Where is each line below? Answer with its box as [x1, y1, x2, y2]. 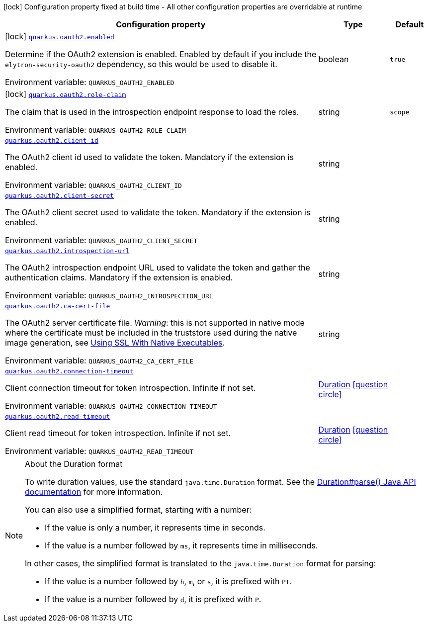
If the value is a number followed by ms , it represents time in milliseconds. [45, 540, 318, 550]
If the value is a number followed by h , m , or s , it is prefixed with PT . [45, 576, 292, 586]
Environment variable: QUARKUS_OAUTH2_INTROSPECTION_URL [5, 290, 213, 300]
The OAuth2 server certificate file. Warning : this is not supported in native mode [5, 318, 305, 328]
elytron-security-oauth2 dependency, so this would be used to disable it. [5, 59, 277, 69]
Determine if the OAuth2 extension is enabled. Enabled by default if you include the [5, 49, 317, 59]
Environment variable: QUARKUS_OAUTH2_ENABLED [5, 77, 174, 87]
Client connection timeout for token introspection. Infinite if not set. [5, 383, 256, 393]
